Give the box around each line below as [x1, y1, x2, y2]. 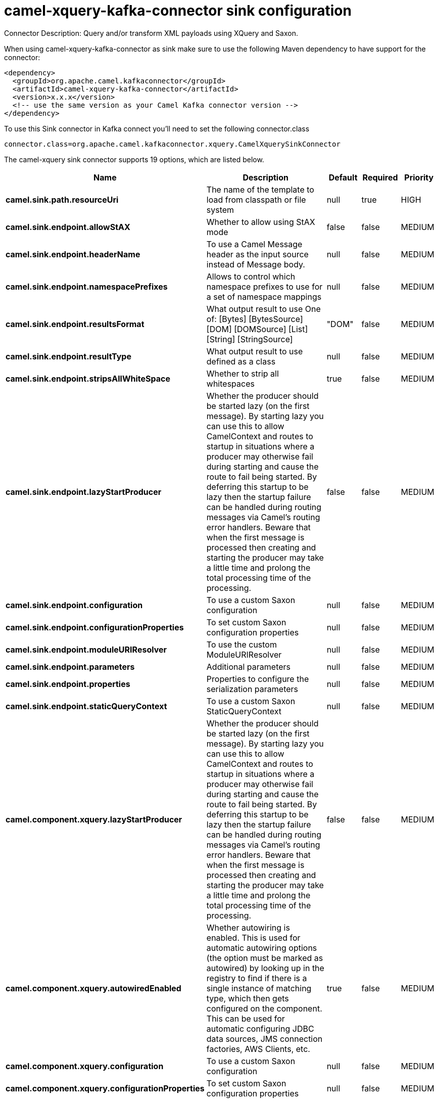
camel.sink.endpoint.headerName [6, 249, 140, 259]
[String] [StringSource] [206, 334, 293, 344]
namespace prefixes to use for [206, 281, 323, 292]
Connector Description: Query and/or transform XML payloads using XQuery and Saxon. [4, 28, 298, 37]
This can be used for [206, 1013, 285, 1024]
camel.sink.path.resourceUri [6, 194, 119, 205]
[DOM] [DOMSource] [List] [206, 324, 308, 334]
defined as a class [206, 356, 276, 366]
